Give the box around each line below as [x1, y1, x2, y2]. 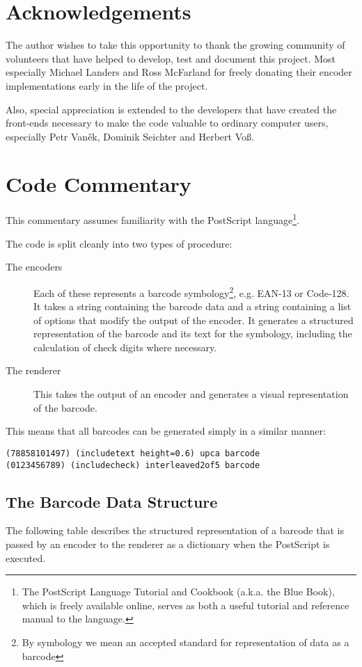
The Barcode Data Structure [6, 490, 218, 512]
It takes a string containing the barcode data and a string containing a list [33, 299, 352, 314]
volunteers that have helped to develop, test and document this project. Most [6, 51, 336, 65]
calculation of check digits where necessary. [33, 339, 217, 354]
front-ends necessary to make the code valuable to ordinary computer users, [6, 115, 329, 130]
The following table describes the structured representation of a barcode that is [6, 523, 344, 538]
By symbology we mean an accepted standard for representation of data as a [22, 634, 349, 649]
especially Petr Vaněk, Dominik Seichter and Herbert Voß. [6, 129, 254, 143]
